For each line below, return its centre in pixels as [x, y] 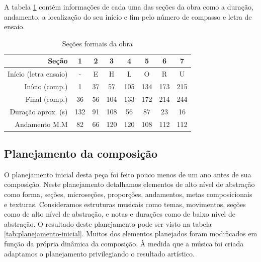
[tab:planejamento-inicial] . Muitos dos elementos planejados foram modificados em [131, 234]
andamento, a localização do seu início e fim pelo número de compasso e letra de [128, 16]
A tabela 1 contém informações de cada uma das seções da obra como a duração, [129, 7]
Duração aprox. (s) [39, 111]
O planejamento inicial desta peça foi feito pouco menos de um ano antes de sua [128, 174]
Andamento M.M [41, 124]
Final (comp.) [47, 99]
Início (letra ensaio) [38, 74]
